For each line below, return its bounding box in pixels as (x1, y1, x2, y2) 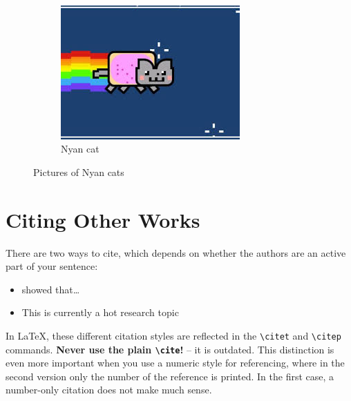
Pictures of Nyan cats (33, 164, 124, 179)
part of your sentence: (6, 259, 98, 273)
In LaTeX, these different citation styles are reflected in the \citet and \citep (6, 328, 341, 342)
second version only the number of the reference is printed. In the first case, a (6, 369, 334, 383)
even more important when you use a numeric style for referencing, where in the (6, 355, 345, 370)
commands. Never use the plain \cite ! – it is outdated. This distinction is (6, 342, 334, 356)
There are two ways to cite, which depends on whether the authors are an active (6, 245, 346, 260)
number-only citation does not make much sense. (6, 382, 212, 397)
